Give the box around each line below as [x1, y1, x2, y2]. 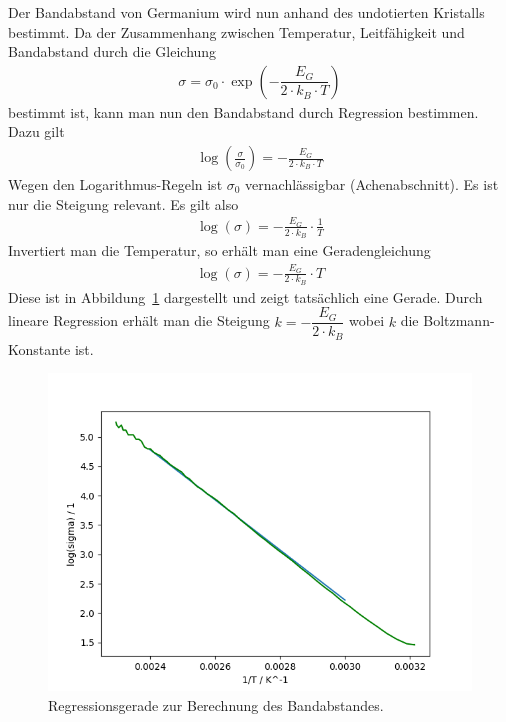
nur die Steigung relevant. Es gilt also [8, 193, 239, 214]
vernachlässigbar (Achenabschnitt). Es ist [245, 174, 499, 195]
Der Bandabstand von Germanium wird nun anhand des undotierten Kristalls [8, 2, 485, 22]
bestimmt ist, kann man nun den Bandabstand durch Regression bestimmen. [8, 101, 479, 122]
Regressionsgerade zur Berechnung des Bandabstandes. [48, 695, 384, 716]
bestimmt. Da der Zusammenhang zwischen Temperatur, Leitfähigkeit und [8, 21, 465, 42]
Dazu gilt [8, 121, 65, 142]
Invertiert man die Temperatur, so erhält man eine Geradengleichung [8, 240, 431, 261]
